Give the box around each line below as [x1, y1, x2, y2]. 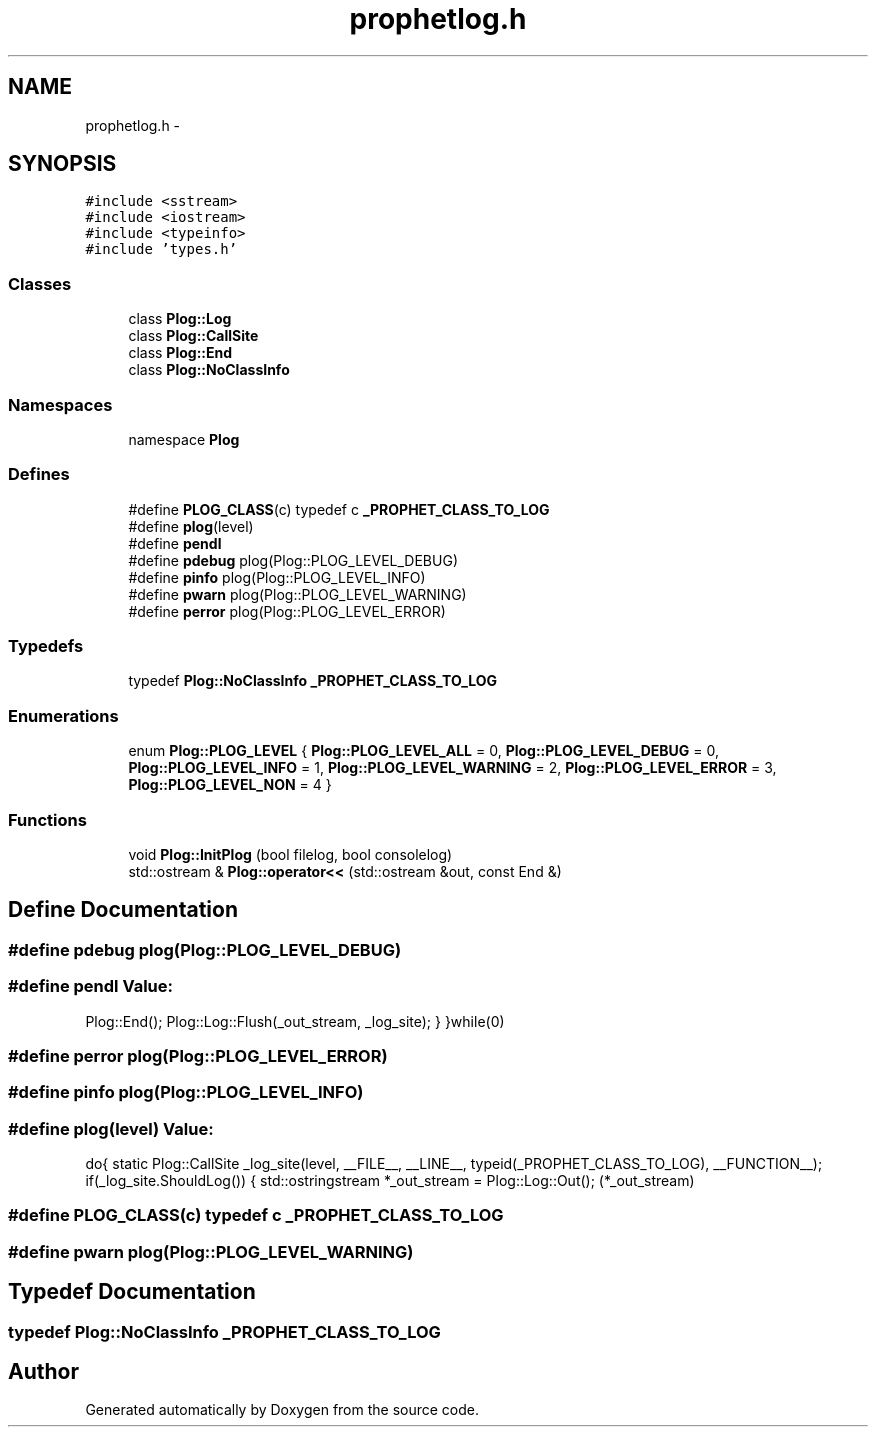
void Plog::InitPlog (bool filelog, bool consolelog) [128, 845, 453, 863]
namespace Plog [128, 430, 240, 448]
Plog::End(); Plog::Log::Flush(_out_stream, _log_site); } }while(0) [85, 1012, 505, 1030]
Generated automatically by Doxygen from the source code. [85, 1401, 480, 1419]
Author [8, 1359, 79, 1385]
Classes [8, 273, 72, 294]
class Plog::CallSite [128, 327, 259, 345]
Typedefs [8, 636, 84, 657]
